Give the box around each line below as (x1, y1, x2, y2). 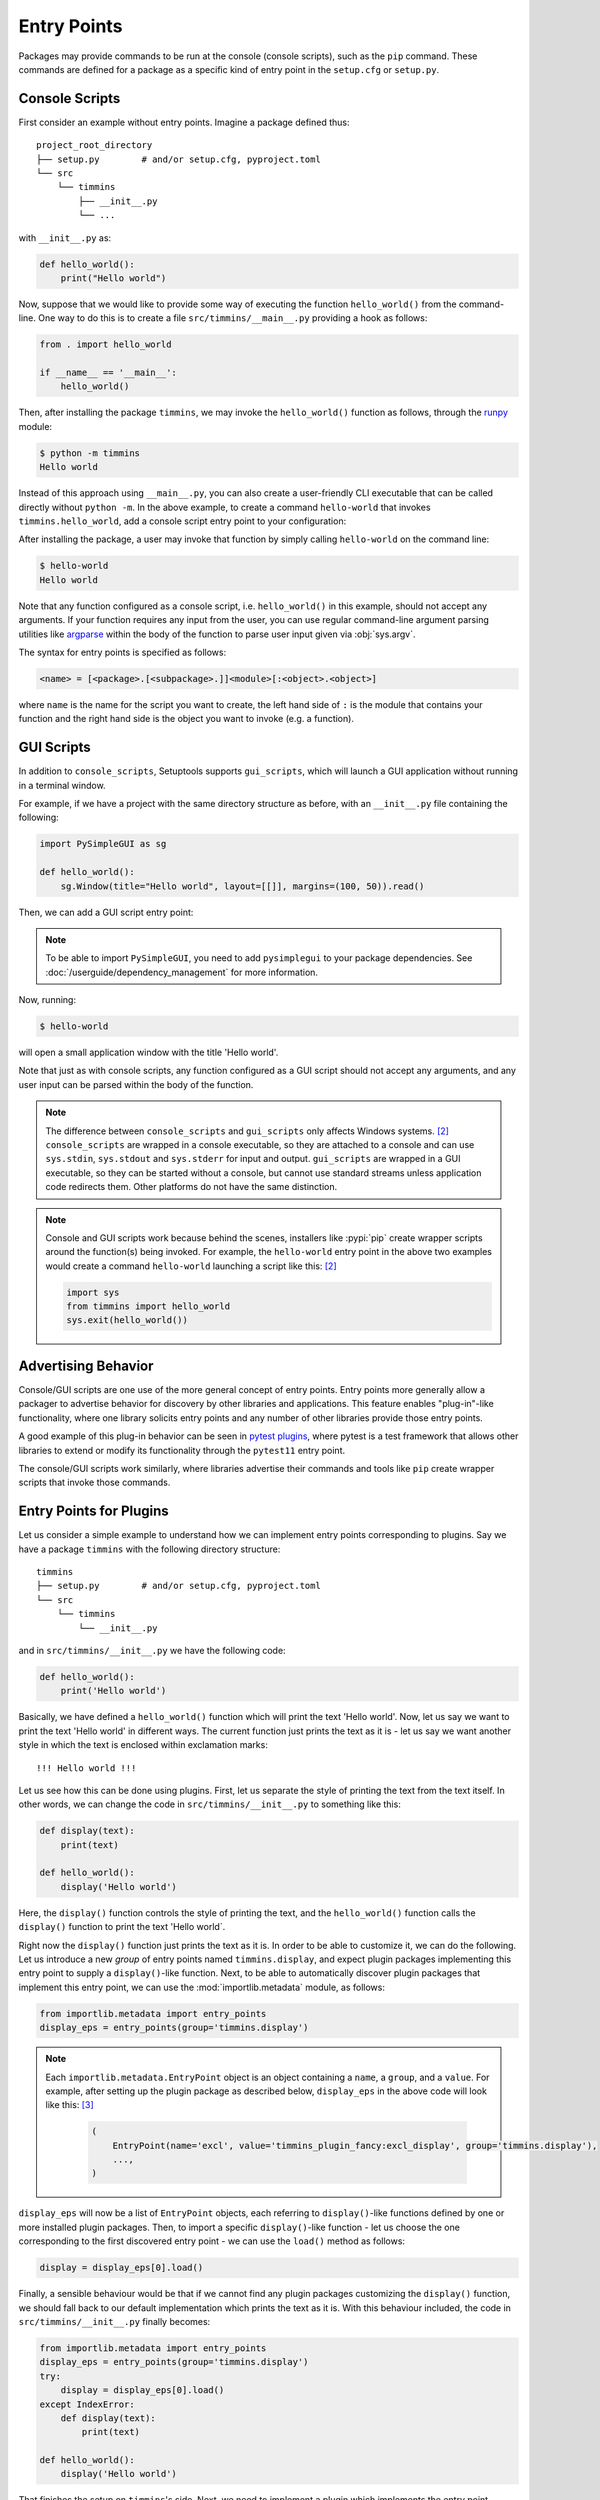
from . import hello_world (39, 339, 172, 350)
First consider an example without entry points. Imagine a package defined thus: (18, 116, 350, 128)
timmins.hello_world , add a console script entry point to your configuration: (18, 515, 347, 527)
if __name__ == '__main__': (39, 367, 177, 379)
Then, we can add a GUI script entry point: (18, 906, 194, 918)
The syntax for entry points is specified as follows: (18, 646, 227, 658)
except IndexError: (39, 2398, 135, 2410)
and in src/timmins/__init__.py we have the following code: (18, 1644, 286, 1656)
